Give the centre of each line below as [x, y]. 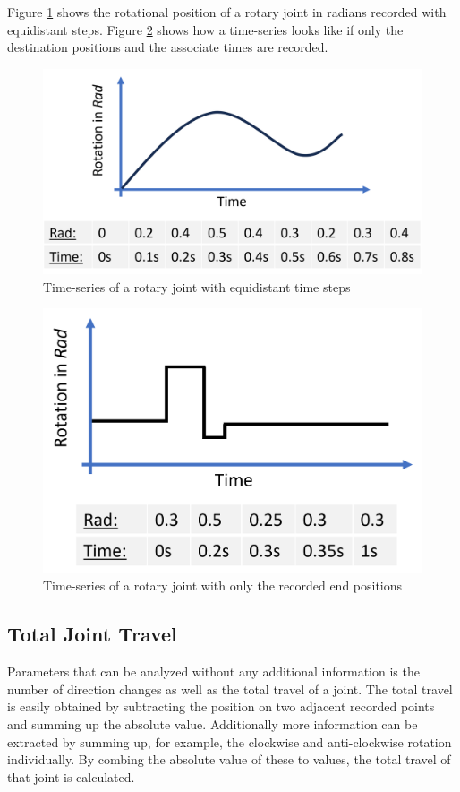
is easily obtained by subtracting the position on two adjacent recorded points [221, 706]
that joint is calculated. [71, 776]
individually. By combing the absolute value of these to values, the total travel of [229, 759]
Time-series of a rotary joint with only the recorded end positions [223, 585]
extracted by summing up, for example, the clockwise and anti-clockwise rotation [230, 741]
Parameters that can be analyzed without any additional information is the [213, 671]
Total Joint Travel [92, 634]
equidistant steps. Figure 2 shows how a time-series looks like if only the [205, 29]
